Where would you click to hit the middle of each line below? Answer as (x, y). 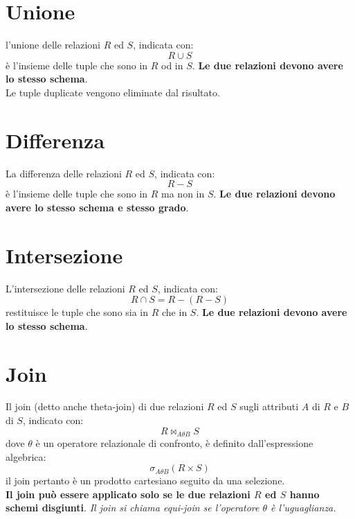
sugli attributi (269, 406)
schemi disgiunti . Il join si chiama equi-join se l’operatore (133, 508)
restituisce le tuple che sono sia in (77, 312)
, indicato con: (53, 420)
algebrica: (26, 456)
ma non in (183, 194)
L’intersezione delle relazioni (65, 288)
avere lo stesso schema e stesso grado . (97, 207)
